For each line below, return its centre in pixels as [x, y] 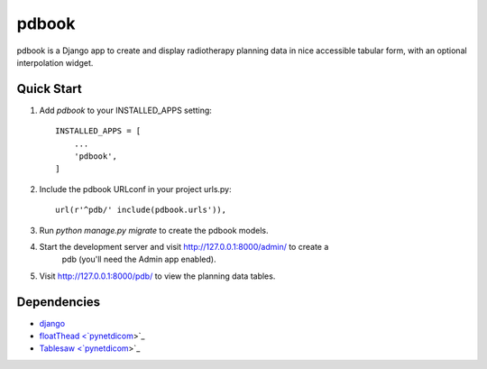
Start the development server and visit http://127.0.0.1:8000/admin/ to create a [184, 246]
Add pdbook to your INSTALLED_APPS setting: [125, 110]
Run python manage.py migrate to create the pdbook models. [154, 230]
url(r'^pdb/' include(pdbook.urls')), [141, 210]
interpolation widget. [55, 62]
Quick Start [49, 89]
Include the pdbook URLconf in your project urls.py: [135, 189]
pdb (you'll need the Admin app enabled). [139, 259]
